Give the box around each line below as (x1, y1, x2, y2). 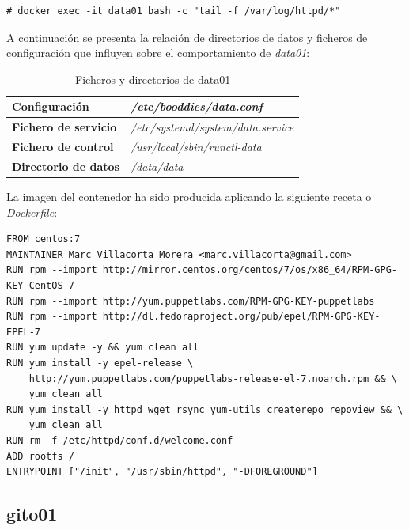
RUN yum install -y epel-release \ (6, 357, 194, 369)
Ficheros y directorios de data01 (75, 70, 231, 87)
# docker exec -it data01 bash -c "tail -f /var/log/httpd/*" (6, 6, 341, 17)
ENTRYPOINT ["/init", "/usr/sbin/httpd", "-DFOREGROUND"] (6, 466, 318, 478)
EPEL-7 (6, 326, 40, 338)
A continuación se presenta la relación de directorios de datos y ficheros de (6, 28, 368, 45)
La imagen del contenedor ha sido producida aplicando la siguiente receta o (6, 188, 372, 204)
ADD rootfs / (6, 450, 74, 462)
